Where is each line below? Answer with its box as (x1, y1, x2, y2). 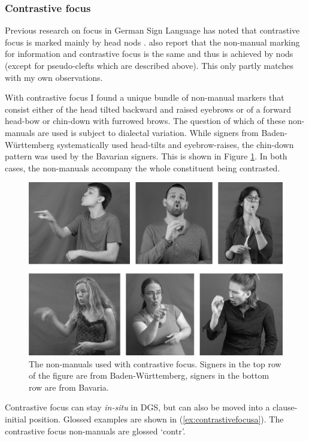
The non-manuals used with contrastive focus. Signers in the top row (29, 357, 281, 370)
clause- (272, 401, 298, 413)
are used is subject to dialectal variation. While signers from (37, 126, 259, 138)
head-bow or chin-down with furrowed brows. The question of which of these (5, 114, 286, 127)
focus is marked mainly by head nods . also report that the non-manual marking (5, 35, 300, 48)
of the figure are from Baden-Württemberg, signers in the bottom (29, 369, 269, 382)
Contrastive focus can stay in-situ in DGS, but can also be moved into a (5, 401, 270, 413)
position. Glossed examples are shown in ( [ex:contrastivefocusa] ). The (29, 412, 284, 425)
